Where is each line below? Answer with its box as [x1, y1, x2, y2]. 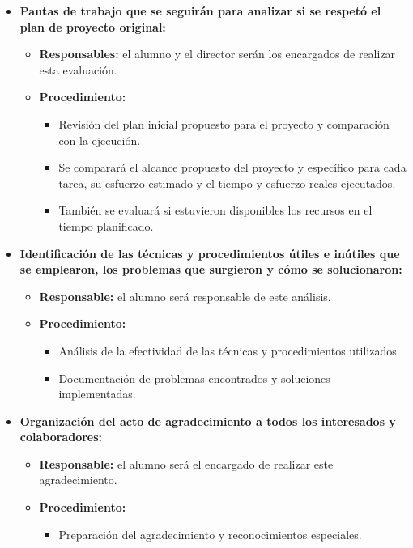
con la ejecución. [58, 131, 141, 148]
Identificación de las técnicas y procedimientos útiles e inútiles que [19, 244, 400, 261]
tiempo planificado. [58, 217, 154, 234]
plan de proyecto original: [19, 18, 166, 35]
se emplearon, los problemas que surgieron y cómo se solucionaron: [19, 261, 402, 278]
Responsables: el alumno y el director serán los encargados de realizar [39, 45, 396, 62]
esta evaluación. [39, 61, 117, 78]
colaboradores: [19, 428, 103, 445]
